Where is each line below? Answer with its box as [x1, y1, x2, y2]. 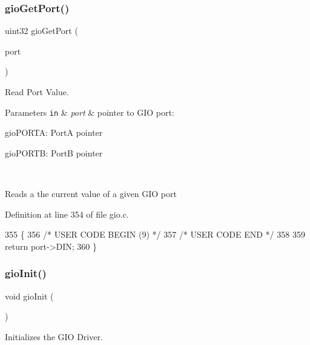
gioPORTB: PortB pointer [5, 146, 103, 159]
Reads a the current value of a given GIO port [5, 187, 177, 200]
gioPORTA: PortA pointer [5, 126, 103, 139]
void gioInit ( [5, 289, 54, 302]
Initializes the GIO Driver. [5, 330, 103, 343]
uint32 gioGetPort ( [5, 24, 78, 37]
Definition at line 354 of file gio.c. [5, 207, 129, 220]
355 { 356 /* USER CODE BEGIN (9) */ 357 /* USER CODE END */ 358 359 [5, 228, 305, 241]
